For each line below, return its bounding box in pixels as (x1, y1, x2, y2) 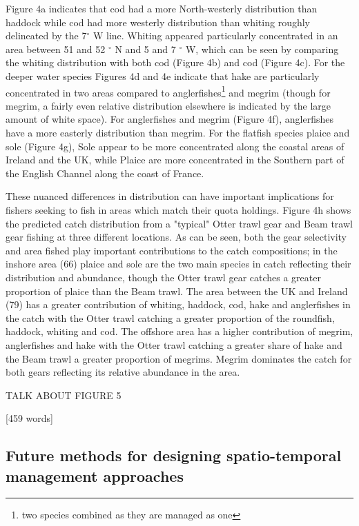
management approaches (6, 465, 184, 486)
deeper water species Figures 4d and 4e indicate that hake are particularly (6, 68, 320, 83)
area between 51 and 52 (6, 41, 106, 56)
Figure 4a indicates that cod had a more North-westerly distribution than (6, 1, 318, 15)
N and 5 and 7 (115, 41, 176, 56)
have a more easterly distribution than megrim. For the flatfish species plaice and (6, 125, 350, 139)
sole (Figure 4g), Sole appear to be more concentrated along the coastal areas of (6, 139, 345, 153)
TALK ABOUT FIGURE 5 (6, 387, 122, 402)
